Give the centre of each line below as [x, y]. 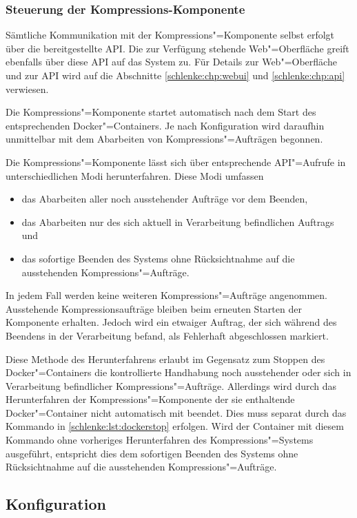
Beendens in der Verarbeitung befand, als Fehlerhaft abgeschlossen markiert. [167, 335]
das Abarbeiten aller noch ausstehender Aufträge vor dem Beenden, [165, 199]
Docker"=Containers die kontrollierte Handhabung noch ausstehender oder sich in [178, 372]
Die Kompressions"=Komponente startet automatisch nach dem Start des [161, 112]
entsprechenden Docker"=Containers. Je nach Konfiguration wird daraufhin [165, 125]
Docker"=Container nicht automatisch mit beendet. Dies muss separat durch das [176, 412]
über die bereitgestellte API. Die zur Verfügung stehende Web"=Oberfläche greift [177, 48]
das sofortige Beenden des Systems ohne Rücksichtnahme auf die [158, 258]
